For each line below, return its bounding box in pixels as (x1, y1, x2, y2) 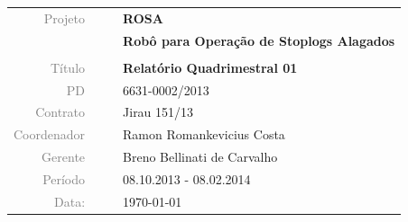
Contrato (35, 102, 86, 121)
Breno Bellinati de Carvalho (123, 147, 278, 166)
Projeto (43, 8, 86, 27)
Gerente (42, 147, 86, 166)
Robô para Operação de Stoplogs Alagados (123, 31, 395, 49)
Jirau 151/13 (123, 102, 194, 121)
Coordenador (14, 125, 86, 144)
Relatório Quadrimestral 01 (123, 58, 298, 76)
